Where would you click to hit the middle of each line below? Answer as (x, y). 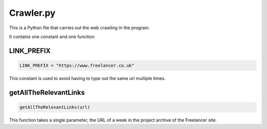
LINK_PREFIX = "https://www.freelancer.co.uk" (77, 65)
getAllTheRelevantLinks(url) (55, 107)
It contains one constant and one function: (52, 37)
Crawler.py (32, 13)
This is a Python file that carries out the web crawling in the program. (80, 28)
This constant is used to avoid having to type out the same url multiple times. (87, 78)
